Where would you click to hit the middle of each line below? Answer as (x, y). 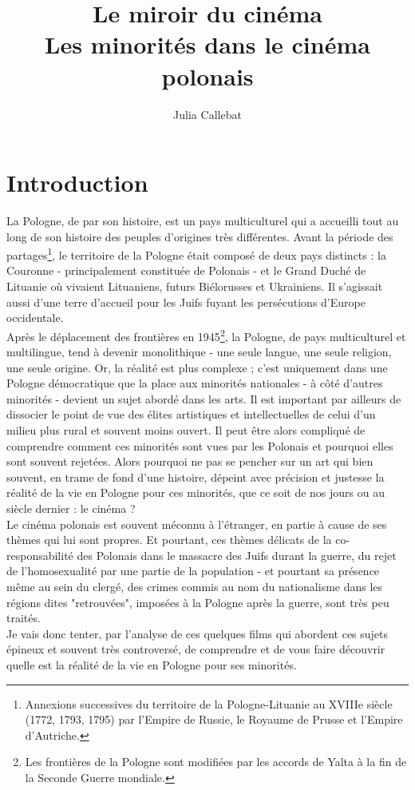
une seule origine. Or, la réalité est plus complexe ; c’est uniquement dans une (197, 367)
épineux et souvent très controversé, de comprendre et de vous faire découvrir (196, 649)
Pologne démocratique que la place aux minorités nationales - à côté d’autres (195, 383)
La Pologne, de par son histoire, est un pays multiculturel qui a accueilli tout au (203, 221)
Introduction (77, 183)
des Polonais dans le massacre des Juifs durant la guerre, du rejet (237, 555)
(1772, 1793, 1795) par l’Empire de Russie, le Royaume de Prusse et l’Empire (214, 719)
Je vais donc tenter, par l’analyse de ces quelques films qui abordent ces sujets (198, 633)
